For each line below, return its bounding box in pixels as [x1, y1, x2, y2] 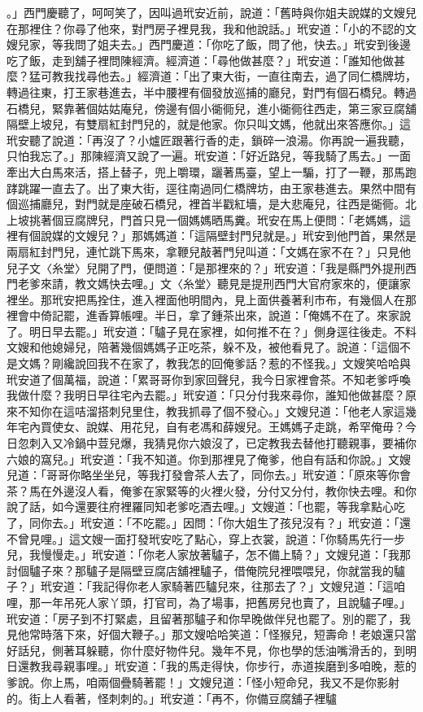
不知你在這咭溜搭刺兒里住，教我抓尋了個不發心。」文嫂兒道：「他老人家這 [17, 402, 405, 419]
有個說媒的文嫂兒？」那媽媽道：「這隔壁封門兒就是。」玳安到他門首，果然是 [17, 227, 416, 244]
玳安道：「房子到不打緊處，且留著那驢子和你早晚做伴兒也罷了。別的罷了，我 [7, 609, 411, 627]
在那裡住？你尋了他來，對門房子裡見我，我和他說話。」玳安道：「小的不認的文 [7, 20, 416, 37]
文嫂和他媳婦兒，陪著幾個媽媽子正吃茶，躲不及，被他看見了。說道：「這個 [7, 339, 399, 356]
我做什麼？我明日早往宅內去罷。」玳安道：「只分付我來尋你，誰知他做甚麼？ [7, 387, 405, 404]
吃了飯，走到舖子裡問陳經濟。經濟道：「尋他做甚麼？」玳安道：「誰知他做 [7, 51, 394, 68]
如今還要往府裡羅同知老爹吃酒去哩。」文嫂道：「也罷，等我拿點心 [51, 498, 394, 515]
